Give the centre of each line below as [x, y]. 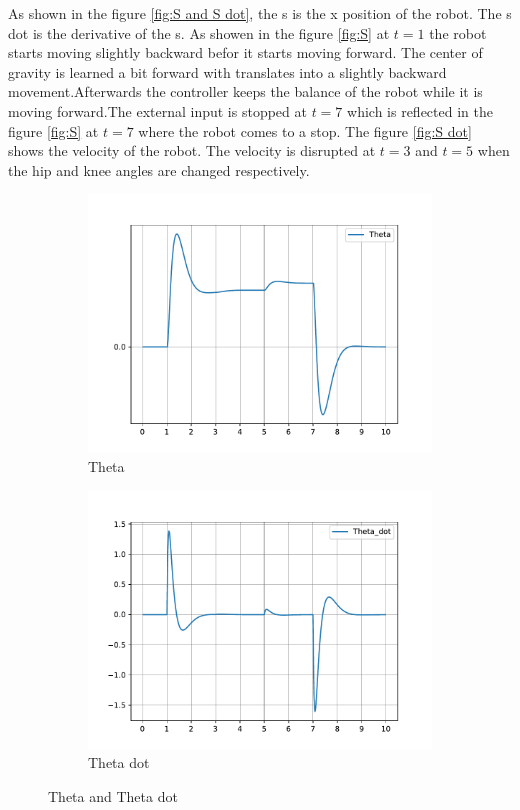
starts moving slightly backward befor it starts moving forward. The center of [245, 52]
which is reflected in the [420, 110]
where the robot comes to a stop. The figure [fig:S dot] [305, 130]
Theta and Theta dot [113, 795]
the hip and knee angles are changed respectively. [159, 169]
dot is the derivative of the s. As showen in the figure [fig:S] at [199, 32]
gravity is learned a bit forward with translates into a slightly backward [227, 71]
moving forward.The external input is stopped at [157, 110]
